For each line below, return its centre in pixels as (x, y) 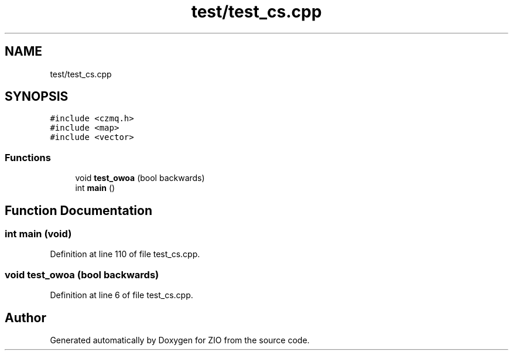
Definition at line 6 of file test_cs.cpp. (122, 295)
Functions (28, 157)
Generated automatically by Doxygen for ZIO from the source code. (180, 340)
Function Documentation (78, 210)
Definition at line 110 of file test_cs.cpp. (125, 254)
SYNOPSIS (37, 97)
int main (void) (38, 234)
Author (25, 318)
